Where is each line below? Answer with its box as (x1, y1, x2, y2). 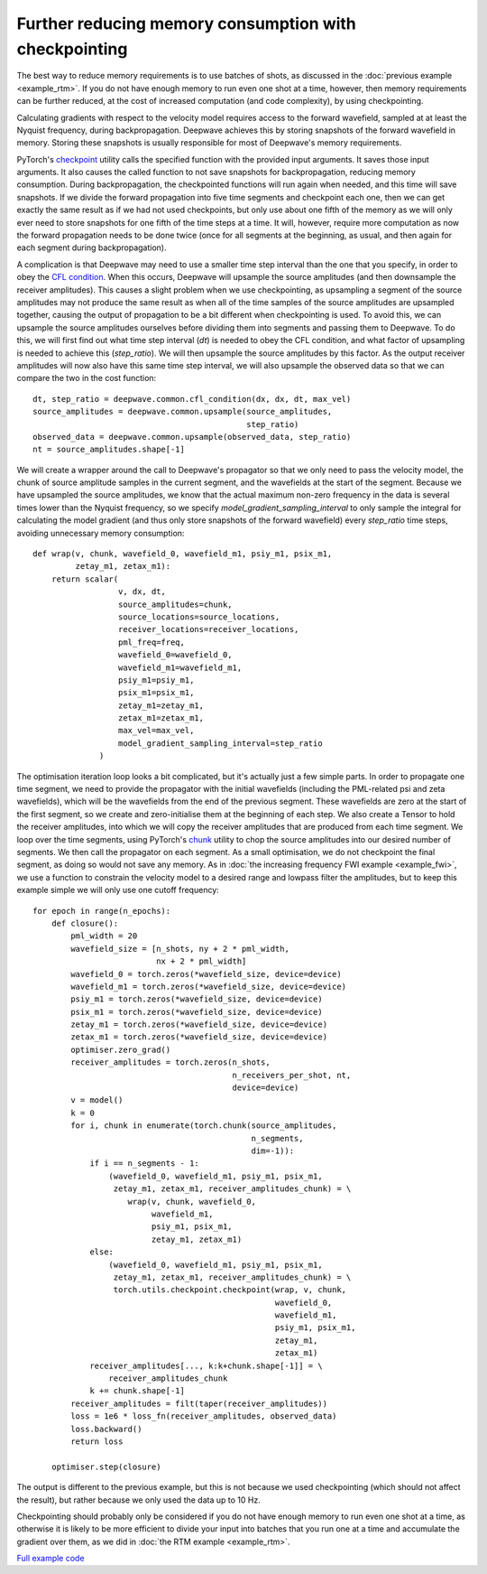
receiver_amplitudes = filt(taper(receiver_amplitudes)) (70, 1398, 328, 1409)
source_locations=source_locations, (117, 611, 280, 622)
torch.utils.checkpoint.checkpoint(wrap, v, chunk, (113, 1285, 347, 1295)
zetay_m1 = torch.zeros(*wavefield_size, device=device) (70, 1020, 328, 1029)
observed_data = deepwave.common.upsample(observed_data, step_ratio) (32, 432, 352, 442)
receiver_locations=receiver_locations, (117, 624, 299, 635)
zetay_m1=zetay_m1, (117, 700, 205, 711)
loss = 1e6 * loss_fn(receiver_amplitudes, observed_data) (70, 1411, 337, 1421)
